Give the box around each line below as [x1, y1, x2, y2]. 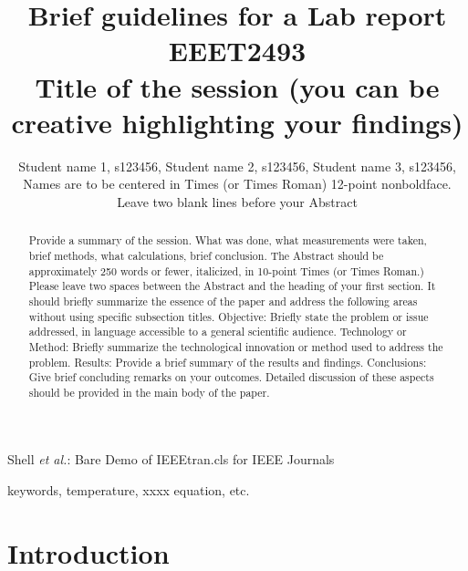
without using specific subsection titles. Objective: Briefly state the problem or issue [28, 308, 429, 324]
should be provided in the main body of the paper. [28, 384, 270, 400]
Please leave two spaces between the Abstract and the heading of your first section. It [28, 278, 436, 294]
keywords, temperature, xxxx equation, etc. [7, 481, 250, 500]
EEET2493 [168, 32, 307, 69]
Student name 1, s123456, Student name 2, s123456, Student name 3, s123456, [18, 156, 456, 175]
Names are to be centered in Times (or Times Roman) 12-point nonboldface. [23, 174, 452, 193]
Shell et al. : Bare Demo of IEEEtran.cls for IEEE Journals [7, 450, 335, 469]
